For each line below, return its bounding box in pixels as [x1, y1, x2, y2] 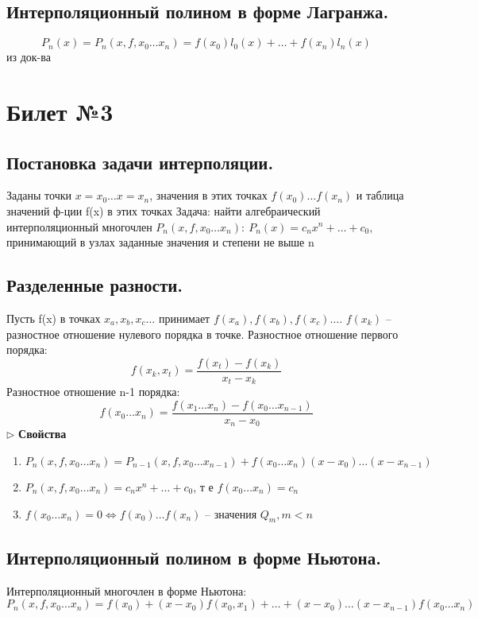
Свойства [18, 425, 67, 442]
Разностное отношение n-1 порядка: [6, 383, 180, 400]
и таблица [356, 187, 404, 204]
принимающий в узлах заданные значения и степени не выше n [6, 234, 314, 250]
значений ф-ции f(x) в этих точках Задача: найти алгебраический [6, 202, 321, 219]
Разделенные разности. [6, 273, 183, 297]
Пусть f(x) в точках [6, 309, 101, 326]
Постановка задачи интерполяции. [6, 149, 274, 174]
